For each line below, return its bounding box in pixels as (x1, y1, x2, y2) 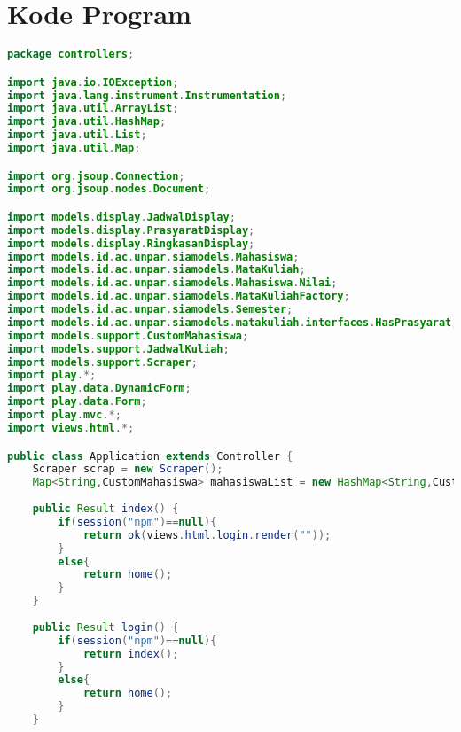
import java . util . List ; (7, 128, 147, 142)
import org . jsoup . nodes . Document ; (7, 183, 211, 196)
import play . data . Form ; (7, 395, 147, 409)
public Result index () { (32, 502, 179, 515)
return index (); (82, 647, 179, 660)
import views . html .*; (7, 421, 135, 434)
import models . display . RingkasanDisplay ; (7, 237, 255, 250)
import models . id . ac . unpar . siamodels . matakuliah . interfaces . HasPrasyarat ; (7, 315, 458, 329)
